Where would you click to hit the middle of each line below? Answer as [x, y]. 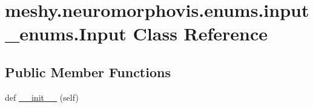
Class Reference [200, 33]
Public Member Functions [88, 71]
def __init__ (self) [42, 97]
